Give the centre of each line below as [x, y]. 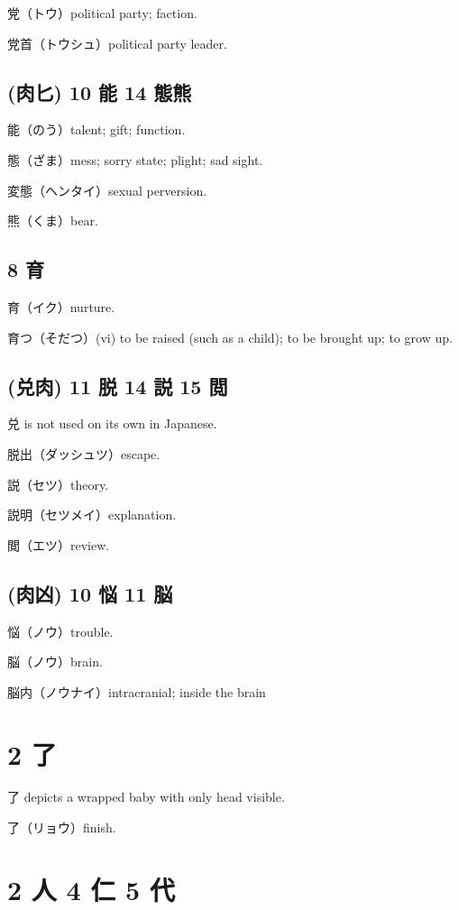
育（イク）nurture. [61, 306]
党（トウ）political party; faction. [102, 13]
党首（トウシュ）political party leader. [117, 43]
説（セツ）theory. [58, 484]
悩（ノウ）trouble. [60, 631]
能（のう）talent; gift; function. [96, 129]
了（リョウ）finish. [62, 827]
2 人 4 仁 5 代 [91, 889]
